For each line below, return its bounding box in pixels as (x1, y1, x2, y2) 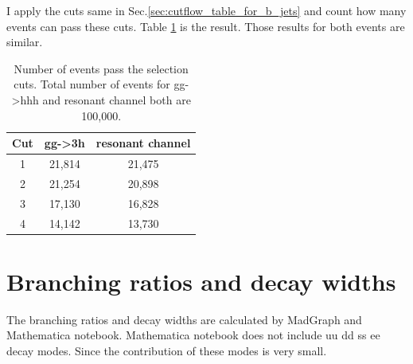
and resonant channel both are (42, 91, 191, 108)
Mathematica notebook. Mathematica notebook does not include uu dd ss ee (6, 327, 380, 343)
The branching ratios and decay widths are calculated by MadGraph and (6, 311, 362, 327)
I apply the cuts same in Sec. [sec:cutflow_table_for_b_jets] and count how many (6, 2, 407, 18)
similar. (6, 33, 43, 50)
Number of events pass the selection (14, 60, 189, 76)
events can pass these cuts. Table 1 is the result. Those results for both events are (6, 18, 405, 34)
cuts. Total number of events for (14, 76, 170, 92)
